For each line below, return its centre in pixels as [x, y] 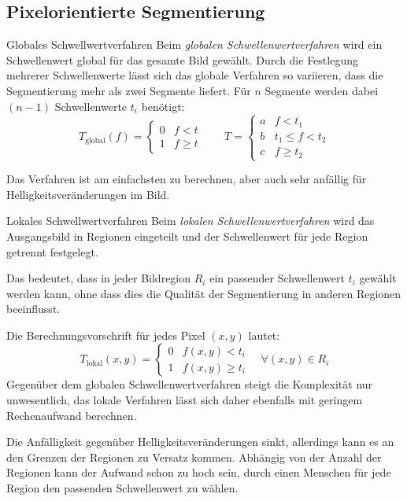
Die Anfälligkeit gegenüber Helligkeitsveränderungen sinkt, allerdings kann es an [200, 442]
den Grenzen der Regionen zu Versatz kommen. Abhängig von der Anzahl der [194, 457]
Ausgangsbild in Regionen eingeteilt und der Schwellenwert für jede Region [187, 236]
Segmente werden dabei [322, 90]
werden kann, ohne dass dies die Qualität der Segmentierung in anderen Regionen [204, 293]
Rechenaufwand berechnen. [72, 415]
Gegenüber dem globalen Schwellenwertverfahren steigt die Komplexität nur [190, 384]
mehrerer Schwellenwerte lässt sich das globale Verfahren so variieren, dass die [195, 75]
